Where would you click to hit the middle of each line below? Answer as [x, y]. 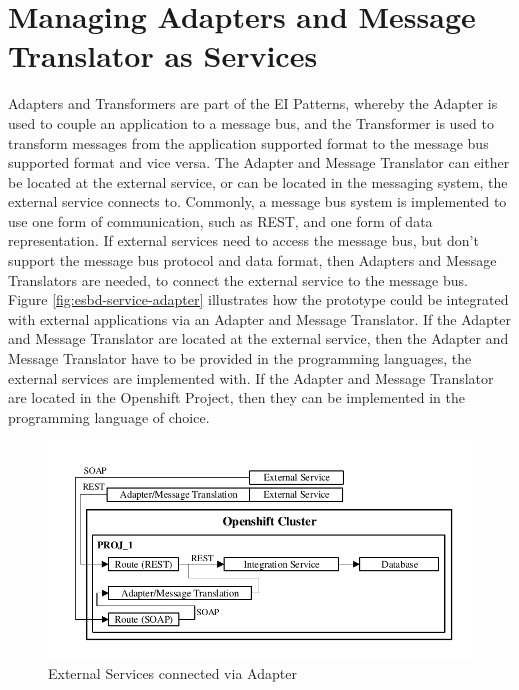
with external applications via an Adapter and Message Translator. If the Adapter [259, 318]
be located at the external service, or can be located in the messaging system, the [258, 181]
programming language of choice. [109, 416]
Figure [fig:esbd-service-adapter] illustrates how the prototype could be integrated [258, 299]
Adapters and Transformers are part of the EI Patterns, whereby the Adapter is [253, 103]
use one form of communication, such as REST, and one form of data [220, 220]
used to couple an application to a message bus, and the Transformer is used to [251, 122]
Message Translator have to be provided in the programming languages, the [240, 358]
